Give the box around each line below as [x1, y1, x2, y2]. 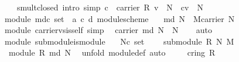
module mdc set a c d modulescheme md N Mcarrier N [4, 12, 235, 24]
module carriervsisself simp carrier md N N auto [4, 24, 213, 36]
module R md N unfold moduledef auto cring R [8, 46, 216, 59]
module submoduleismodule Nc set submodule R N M [4, 35, 234, 47]
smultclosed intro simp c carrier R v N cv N [16, 1, 203, 13]
